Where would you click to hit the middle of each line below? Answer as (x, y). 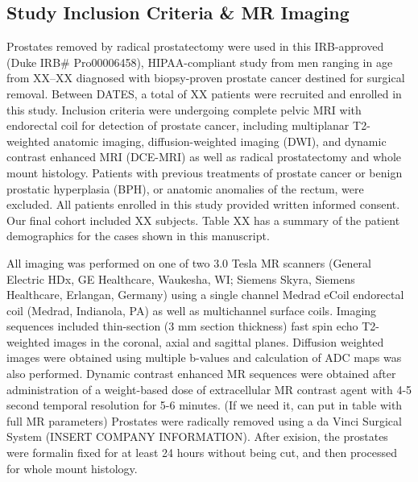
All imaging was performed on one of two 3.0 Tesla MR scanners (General (189, 262)
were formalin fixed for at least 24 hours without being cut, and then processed (202, 453)
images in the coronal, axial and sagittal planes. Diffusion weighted (219, 341)
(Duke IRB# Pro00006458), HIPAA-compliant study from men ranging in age (200, 62)
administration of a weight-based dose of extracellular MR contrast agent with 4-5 (209, 389)
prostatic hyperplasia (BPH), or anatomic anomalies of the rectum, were (185, 188)
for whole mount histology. (72, 468)
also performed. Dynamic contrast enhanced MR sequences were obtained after (201, 374)
